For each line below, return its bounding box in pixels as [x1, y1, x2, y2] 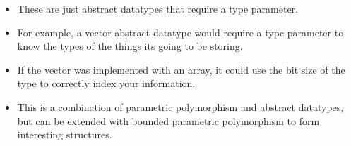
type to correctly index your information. [17, 76, 196, 91]
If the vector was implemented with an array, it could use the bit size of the [17, 62, 345, 77]
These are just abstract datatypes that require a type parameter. [17, 1, 298, 15]
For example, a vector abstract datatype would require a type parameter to [17, 25, 344, 39]
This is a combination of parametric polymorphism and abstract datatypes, [17, 99, 344, 114]
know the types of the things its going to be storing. [17, 39, 243, 53]
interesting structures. [17, 127, 112, 142]
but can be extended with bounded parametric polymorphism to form [17, 113, 320, 128]
